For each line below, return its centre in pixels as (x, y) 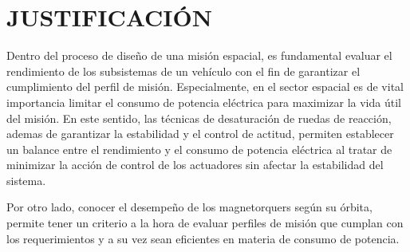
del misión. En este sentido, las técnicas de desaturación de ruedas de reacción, (199, 118)
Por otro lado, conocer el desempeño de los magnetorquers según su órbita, (189, 207)
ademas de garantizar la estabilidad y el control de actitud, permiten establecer (200, 134)
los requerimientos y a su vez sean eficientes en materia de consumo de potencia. (203, 238)
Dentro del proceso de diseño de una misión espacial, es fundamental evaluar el (199, 55)
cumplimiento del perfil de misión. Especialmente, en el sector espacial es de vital (205, 87)
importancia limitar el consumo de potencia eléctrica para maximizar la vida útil (204, 102)
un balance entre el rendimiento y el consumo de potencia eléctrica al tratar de (199, 149)
